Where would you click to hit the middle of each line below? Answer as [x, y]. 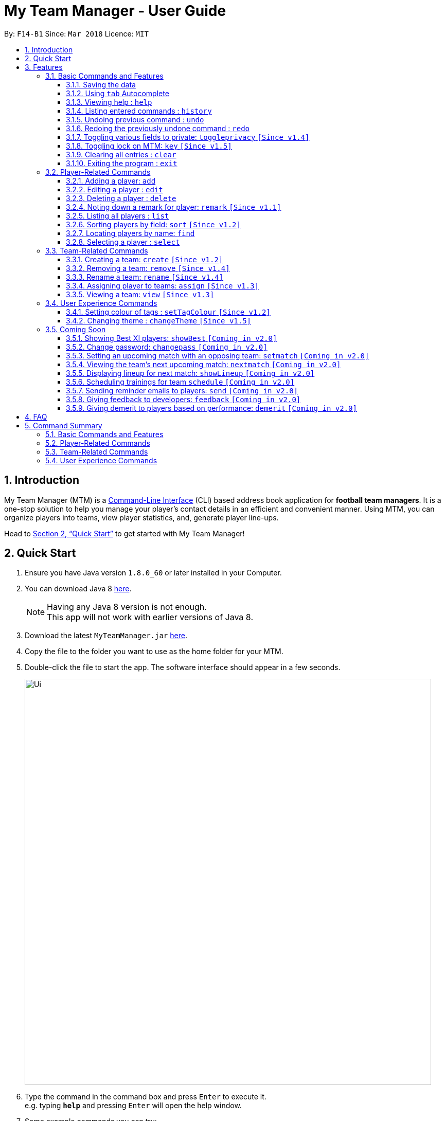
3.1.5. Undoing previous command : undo [135, 119]
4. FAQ [36, 417]
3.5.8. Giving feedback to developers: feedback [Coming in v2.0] [183, 399]
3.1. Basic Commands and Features [104, 76]
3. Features [44, 67]
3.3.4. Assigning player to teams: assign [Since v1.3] [163, 285]
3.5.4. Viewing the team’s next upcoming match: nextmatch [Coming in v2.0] [203, 364]
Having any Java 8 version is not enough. [127, 607]
